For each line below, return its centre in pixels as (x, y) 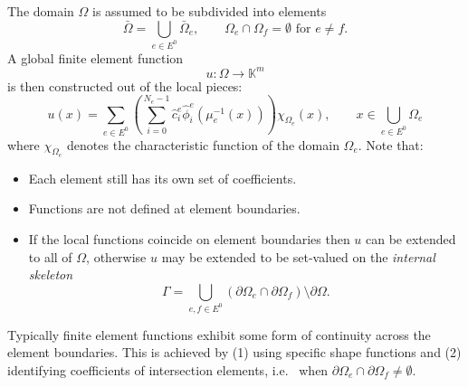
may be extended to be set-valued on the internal (298, 256)
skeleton (51, 274)
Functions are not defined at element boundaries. (164, 208)
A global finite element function (96, 57)
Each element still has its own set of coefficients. (162, 178)
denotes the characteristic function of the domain (203, 144)
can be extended (411, 238)
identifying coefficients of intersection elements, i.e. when (168, 369)
